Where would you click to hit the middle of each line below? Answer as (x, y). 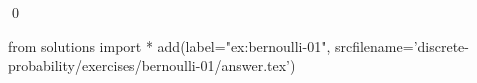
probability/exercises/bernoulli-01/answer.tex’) (152, 65)
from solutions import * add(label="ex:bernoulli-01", (169, 45)
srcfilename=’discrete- (401, 45)
